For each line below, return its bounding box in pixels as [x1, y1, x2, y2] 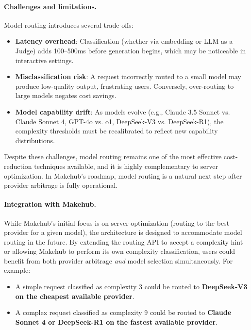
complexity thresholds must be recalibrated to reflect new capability [15, 126, 218, 136]
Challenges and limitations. [4, 1, 97, 11]
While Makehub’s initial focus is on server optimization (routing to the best [4, 217, 230, 228]
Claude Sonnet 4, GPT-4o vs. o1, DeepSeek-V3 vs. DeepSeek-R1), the [15, 116, 224, 126]
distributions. [15, 135, 55, 145]
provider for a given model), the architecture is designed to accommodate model [4, 227, 242, 237]
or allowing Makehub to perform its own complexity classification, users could [4, 246, 235, 256]
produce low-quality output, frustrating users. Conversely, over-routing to [15, 81, 234, 91]
